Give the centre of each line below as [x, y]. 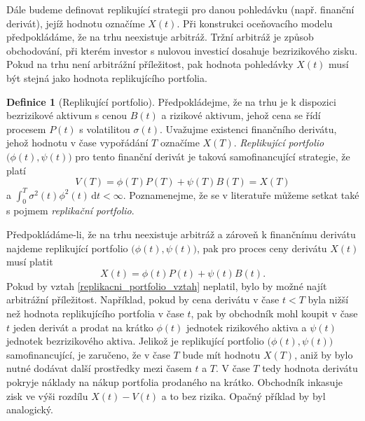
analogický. [30, 409]
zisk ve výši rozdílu [47, 395]
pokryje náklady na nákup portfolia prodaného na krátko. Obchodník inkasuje [174, 381]
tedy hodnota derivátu [310, 368]
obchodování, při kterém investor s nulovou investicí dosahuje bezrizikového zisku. [182, 50]
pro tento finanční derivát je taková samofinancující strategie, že [213, 156]
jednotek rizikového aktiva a [246, 327]
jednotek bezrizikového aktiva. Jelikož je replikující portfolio [135, 341]
